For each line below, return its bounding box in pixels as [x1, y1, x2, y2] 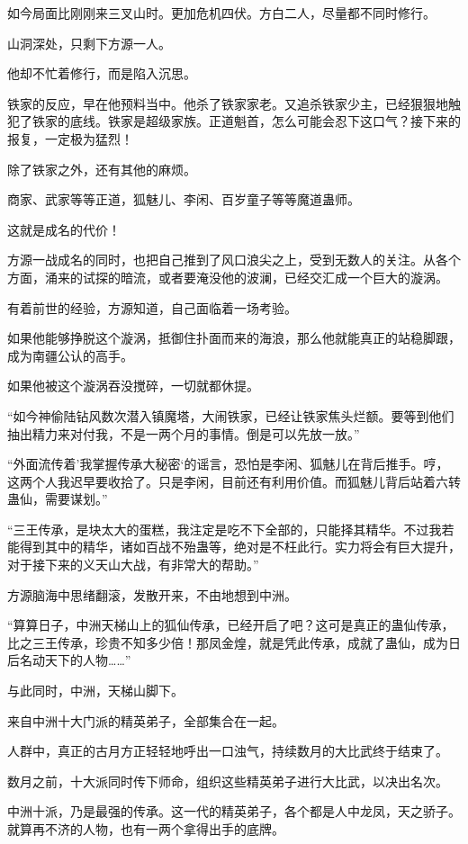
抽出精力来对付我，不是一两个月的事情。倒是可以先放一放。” [7, 424, 360, 443]
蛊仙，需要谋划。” [7, 489, 108, 508]
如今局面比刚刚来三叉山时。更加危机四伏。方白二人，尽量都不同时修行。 [7, 4, 436, 22]
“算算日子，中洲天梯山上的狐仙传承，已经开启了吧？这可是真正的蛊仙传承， [7, 615, 454, 634]
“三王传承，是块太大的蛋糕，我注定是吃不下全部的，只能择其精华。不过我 [7, 519, 442, 538]
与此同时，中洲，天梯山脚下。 [7, 681, 184, 700]
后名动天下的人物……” [7, 651, 131, 669]
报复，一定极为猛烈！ [7, 129, 133, 148]
